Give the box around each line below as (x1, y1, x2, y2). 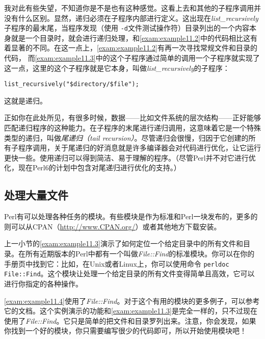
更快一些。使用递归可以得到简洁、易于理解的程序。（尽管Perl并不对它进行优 (4, 152, 256, 163)
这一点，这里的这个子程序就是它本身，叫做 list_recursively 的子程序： (4, 62, 230, 73)
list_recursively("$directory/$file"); (4, 81, 139, 88)
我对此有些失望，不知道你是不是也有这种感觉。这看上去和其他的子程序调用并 (4, 3, 261, 13)
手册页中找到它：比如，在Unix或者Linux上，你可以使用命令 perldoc (4, 258, 229, 269)
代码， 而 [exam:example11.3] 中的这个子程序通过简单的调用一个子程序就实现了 (4, 53, 260, 63)
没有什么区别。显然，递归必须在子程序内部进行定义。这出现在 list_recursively (4, 12, 258, 23)
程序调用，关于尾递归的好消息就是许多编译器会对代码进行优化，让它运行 (18, 142, 261, 153)
